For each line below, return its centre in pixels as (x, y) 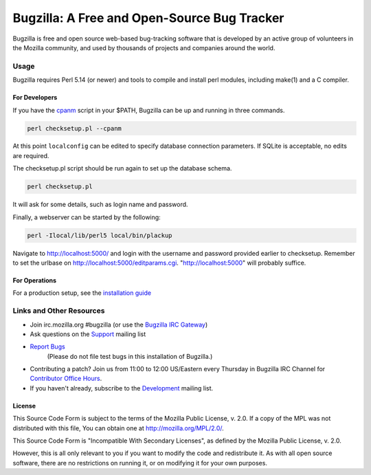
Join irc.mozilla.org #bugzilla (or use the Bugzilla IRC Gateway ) (119, 324)
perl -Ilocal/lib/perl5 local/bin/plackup (100, 235)
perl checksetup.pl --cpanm (74, 128)
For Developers (35, 98)
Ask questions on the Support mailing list (88, 334)
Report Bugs (47, 346)
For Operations (35, 280)
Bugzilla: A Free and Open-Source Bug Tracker (148, 18)
